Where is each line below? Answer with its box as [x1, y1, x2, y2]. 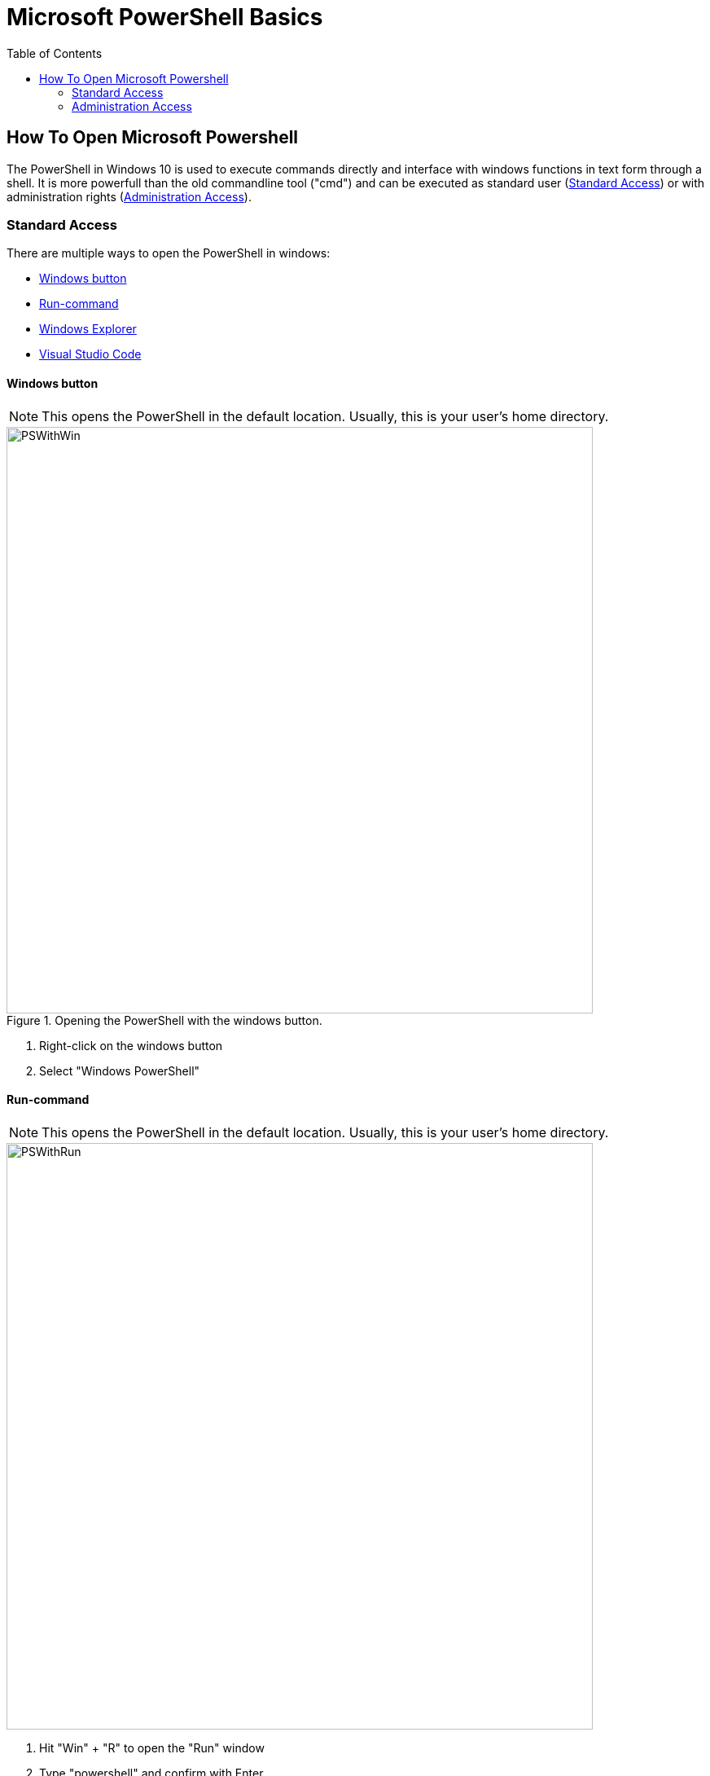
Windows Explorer [39, 322, 137, 336]
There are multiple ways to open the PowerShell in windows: [7, 246, 331, 261]
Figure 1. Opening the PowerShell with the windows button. [7, 1013, 322, 1027]
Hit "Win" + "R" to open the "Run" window [39, 1740, 265, 1755]
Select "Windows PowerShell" [39, 1063, 200, 1078]
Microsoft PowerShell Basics [7, 3, 323, 31]
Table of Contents [7, 46, 103, 60]
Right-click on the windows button [39, 1038, 223, 1053]
